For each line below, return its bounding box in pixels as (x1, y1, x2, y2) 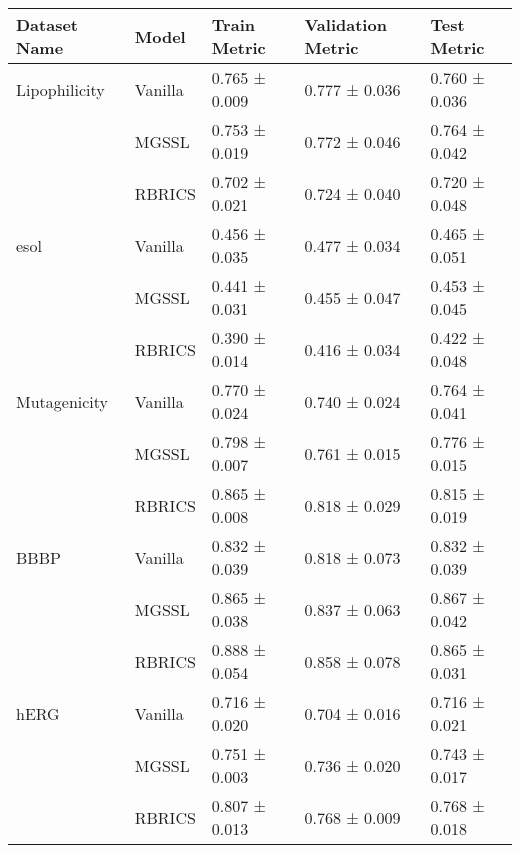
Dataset (16, 13, 79, 36)
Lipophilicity (16, 77, 105, 101)
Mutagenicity (16, 389, 109, 413)
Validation (304, 13, 387, 36)
